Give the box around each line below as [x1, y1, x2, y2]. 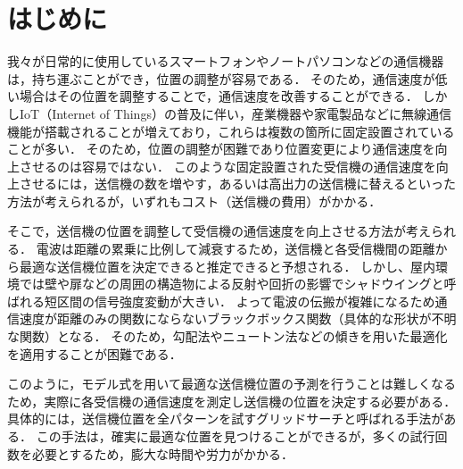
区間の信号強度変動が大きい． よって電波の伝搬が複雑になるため [56, 291, 435, 310]
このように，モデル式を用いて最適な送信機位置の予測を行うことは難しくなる [7, 374, 456, 393]
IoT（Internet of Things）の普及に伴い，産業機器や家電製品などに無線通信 [19, 104, 451, 122]
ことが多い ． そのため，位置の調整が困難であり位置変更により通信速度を [7, 139, 435, 158]
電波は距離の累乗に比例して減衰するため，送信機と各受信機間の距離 [36, 239, 435, 258]
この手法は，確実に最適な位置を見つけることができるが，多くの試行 [36, 427, 435, 445]
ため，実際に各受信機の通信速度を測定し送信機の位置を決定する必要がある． [7, 391, 457, 410]
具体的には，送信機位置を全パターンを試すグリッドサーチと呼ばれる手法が [7, 409, 444, 428]
